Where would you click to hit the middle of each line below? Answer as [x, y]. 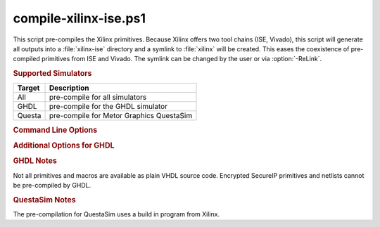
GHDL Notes [35, 161]
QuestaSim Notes [45, 200]
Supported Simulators [52, 74]
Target [28, 88]
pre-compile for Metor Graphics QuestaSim [121, 116]
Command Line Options [55, 130]
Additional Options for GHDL [64, 145]
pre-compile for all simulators [98, 97]
